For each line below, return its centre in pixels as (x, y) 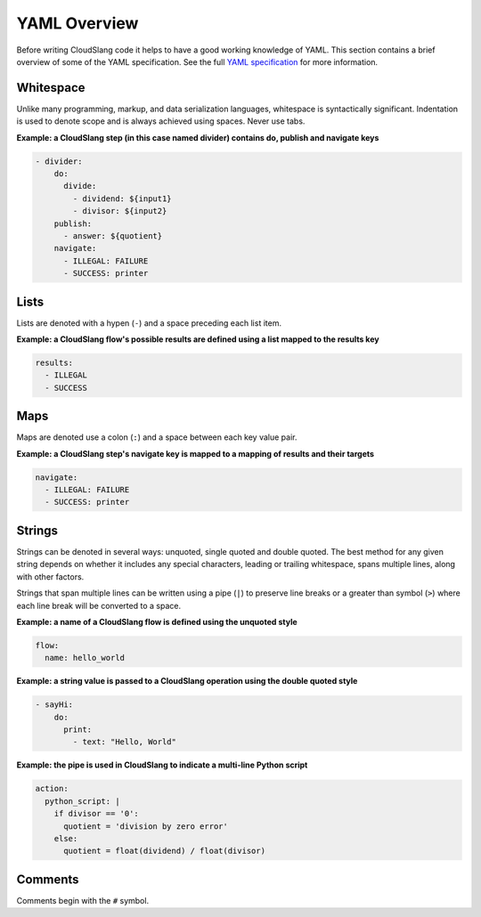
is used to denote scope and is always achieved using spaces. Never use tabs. (161, 121)
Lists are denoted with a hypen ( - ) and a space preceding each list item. (149, 323)
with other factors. (50, 576)
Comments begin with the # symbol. (83, 900)
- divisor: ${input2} (120, 211)
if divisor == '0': (97, 814)
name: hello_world (85, 658)
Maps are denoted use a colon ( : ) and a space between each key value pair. (157, 437)
